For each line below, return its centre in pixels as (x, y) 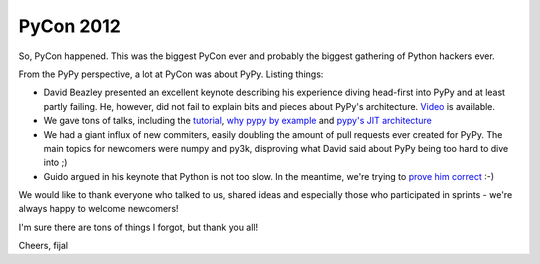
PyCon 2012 (70, 26)
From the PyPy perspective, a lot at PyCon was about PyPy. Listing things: (171, 74)
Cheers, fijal (43, 246)
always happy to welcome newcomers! (98, 209)
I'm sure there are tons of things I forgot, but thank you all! (138, 227)
